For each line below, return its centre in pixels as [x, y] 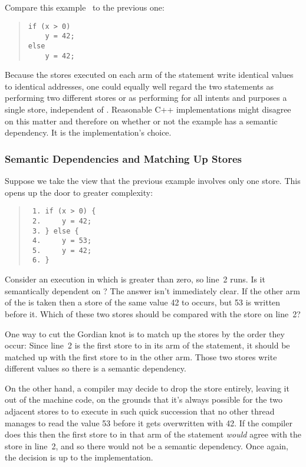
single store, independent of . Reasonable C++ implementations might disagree [148, 109]
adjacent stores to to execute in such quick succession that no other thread [140, 411]
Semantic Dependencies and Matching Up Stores [123, 158]
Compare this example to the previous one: [85, 7]
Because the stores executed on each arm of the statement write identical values [149, 75]
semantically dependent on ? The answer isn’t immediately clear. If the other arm [152, 290]
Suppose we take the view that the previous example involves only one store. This [153, 180]
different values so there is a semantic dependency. [96, 368]
